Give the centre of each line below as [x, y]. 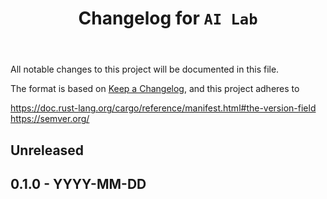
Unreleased [47, 150]
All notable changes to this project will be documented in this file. [145, 69]
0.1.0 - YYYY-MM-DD [78, 183]
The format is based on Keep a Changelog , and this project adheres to [155, 89]
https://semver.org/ [50, 119]
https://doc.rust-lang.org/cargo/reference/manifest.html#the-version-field [163, 108]
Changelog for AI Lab [168, 18]
